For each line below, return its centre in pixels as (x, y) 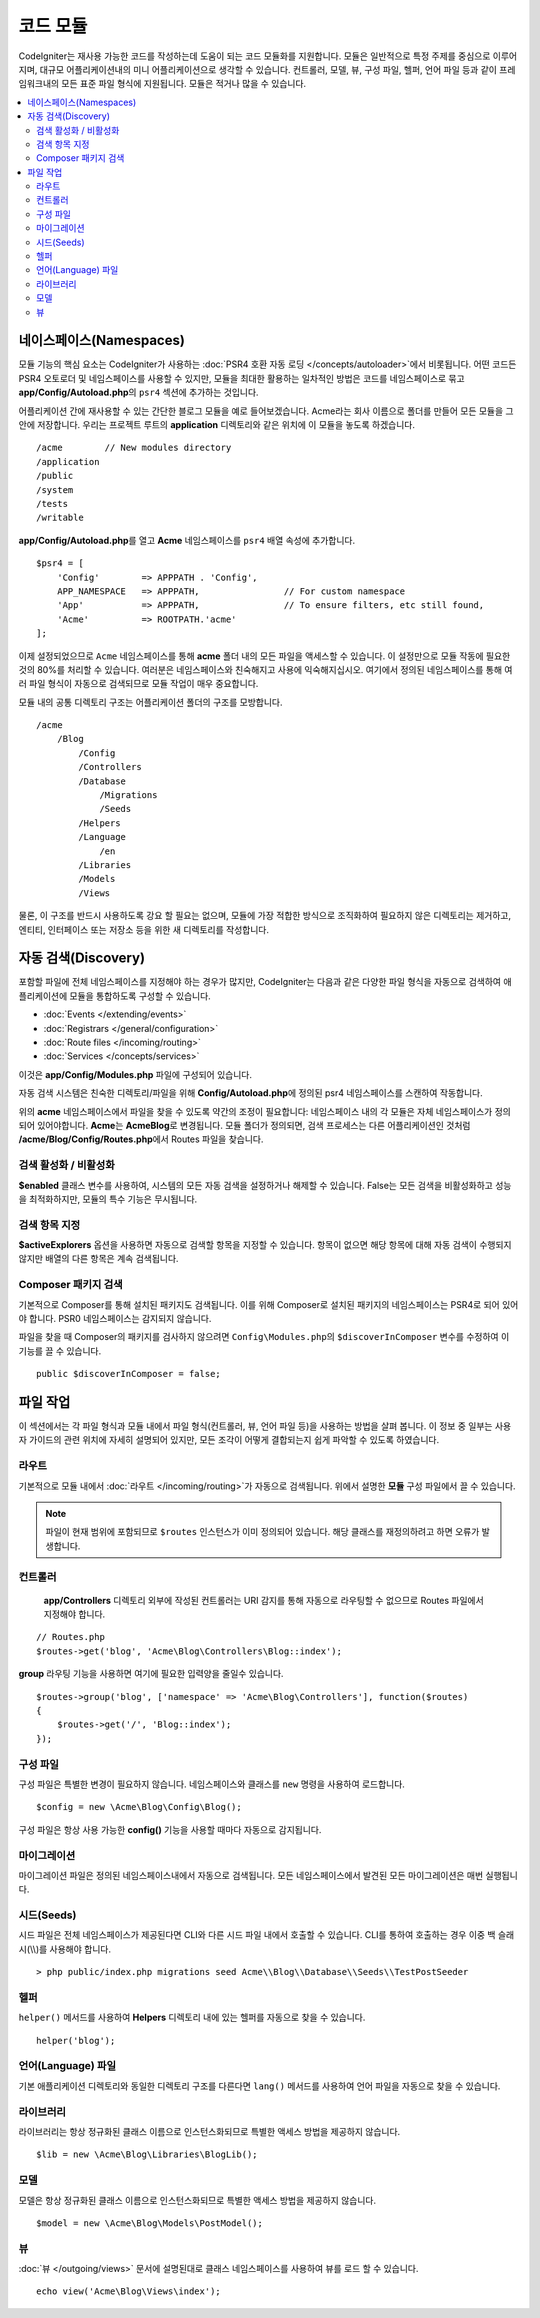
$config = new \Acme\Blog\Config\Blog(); (139, 1807)
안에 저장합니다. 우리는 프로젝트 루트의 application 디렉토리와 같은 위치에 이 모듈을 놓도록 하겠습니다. (216, 425)
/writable (60, 518)
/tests (52, 503)
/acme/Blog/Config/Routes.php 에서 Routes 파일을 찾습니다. (141, 1139)
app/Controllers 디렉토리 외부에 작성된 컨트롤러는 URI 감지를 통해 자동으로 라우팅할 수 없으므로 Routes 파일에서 (263, 1600)
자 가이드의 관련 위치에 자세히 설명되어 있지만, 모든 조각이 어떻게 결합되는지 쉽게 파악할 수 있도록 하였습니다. (229, 1440)
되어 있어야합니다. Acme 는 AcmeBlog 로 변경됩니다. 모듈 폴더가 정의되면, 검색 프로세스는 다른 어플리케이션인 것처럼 (244, 1125)
